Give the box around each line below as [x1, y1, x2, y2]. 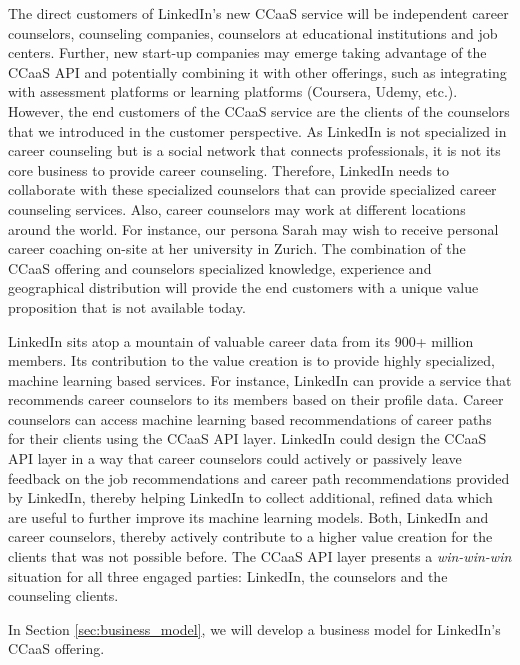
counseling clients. [8, 585, 119, 606]
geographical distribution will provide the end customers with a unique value [8, 277, 479, 298]
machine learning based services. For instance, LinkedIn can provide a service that [8, 369, 512, 390]
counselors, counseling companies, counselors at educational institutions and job [8, 22, 498, 43]
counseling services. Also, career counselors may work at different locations [8, 198, 466, 219]
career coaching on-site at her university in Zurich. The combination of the [8, 238, 466, 259]
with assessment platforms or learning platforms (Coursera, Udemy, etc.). [8, 81, 458, 102]
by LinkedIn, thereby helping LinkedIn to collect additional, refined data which [8, 487, 493, 508]
